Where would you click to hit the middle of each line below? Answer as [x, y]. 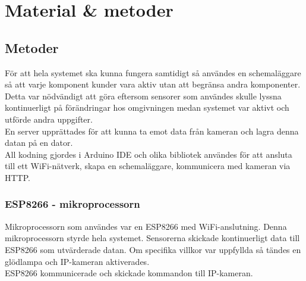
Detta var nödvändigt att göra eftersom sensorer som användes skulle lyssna [143, 96]
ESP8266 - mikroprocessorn [72, 204]
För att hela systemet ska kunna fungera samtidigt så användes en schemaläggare [153, 72]
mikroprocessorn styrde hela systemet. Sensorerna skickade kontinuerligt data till [152, 238]
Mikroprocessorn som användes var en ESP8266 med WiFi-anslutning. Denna [146, 226]
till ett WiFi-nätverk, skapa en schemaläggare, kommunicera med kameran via [148, 166]
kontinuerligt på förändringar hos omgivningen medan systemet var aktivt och [147, 107]
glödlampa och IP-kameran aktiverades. [77, 261]
